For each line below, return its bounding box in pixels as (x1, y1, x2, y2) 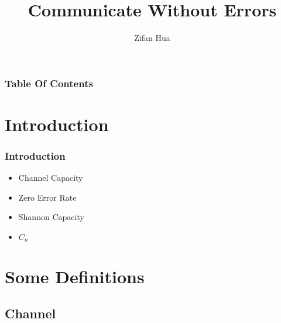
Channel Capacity (18, 171, 83, 184)
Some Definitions (5, 264, 145, 288)
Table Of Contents (5, 75, 93, 90)
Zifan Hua (134, 32, 170, 44)
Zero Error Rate (18, 191, 77, 203)
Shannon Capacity (18, 211, 84, 223)
